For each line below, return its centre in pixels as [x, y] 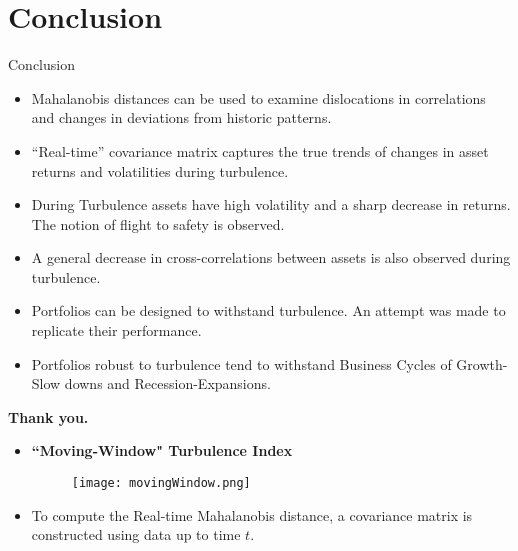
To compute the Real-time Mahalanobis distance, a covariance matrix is [252, 514]
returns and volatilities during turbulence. [160, 170]
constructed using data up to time [136, 534]
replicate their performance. [116, 330]
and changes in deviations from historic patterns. [181, 117]
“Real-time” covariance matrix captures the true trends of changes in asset [260, 150]
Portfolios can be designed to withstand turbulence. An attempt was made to [268, 310]
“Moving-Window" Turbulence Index [162, 450]
